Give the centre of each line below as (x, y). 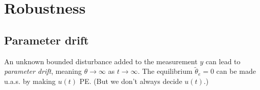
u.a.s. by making (30, 81)
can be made (236, 71)
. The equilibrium (165, 71)
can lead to (223, 61)
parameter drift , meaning (43, 71)
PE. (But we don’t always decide (131, 81)
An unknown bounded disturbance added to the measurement (101, 61)
